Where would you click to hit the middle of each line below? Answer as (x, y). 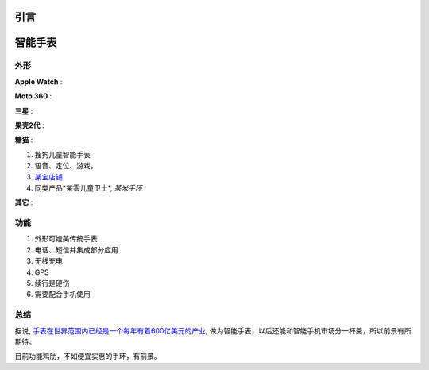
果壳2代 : (29, 125)
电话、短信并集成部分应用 (76, 249)
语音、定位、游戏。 (66, 166)
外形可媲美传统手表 (66, 239)
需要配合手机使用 (62, 295)
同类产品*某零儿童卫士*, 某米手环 (89, 187)
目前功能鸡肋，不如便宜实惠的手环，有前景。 (88, 357)
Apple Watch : (39, 81)
